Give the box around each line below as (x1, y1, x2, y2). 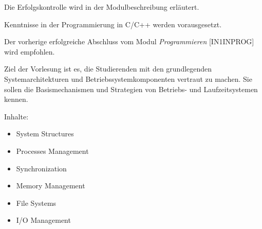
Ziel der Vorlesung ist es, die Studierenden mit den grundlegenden (4, 63, 212, 74)
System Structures (16, 128, 74, 139)
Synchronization (16, 163, 67, 173)
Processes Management (16, 145, 89, 156)
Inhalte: (4, 111, 29, 121)
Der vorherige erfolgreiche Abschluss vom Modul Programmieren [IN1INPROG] (4, 36, 254, 47)
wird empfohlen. (4, 46, 55, 57)
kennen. (4, 94, 28, 104)
